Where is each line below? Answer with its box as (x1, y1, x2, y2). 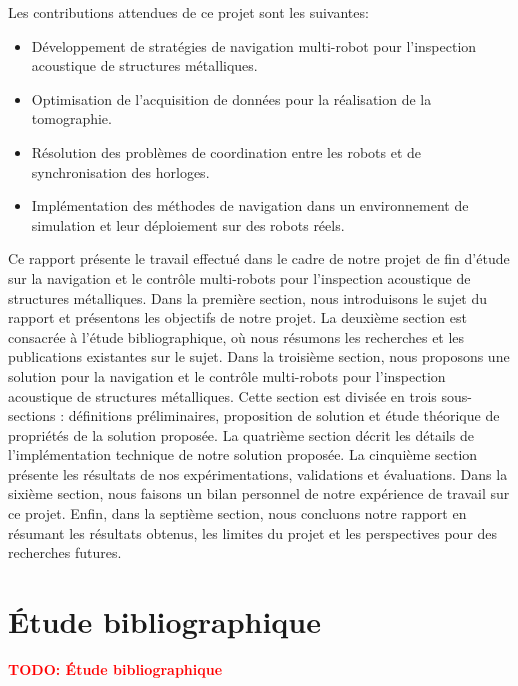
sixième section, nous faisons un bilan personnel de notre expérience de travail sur (8, 483, 510, 504)
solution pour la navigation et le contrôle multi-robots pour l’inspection (8, 365, 446, 386)
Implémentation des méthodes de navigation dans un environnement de (31, 195, 469, 216)
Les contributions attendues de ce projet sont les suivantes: (8, 2, 369, 22)
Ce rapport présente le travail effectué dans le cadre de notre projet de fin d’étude (8, 248, 510, 269)
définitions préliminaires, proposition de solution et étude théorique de (68, 405, 500, 426)
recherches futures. (8, 542, 122, 563)
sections (8, 405, 56, 426)
